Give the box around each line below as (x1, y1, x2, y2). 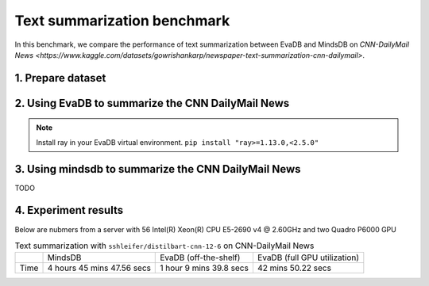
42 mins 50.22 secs (257, 262, 331, 273)
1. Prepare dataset (14, 71, 106, 85)
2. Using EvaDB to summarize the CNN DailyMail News (14, 96, 290, 110)
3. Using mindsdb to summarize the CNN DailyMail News (14, 162, 301, 176)
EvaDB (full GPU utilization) (257, 252, 360, 263)
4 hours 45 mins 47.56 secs (47, 262, 151, 273)
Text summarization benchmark (14, 12, 230, 29)
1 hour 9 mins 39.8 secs (160, 262, 249, 273)
